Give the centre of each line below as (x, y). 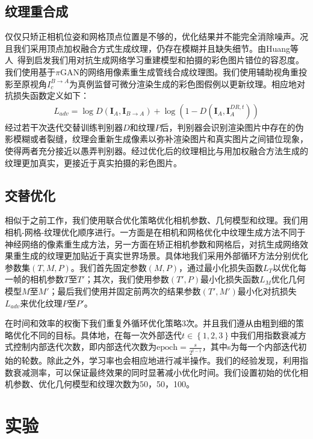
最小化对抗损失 (267, 291)
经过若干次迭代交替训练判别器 (64, 127)
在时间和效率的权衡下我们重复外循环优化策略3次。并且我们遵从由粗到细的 (150, 323)
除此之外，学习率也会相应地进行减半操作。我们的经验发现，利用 (173, 360)
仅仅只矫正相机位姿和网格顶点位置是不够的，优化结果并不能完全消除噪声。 (152, 36)
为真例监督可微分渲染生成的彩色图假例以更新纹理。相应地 (183, 83)
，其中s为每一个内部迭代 (250, 347)
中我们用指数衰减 (264, 335)
